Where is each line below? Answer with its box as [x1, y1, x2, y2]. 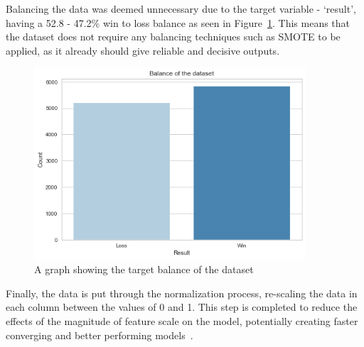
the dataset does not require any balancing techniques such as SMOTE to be [6, 29, 341, 44]
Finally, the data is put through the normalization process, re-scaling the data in [6, 285, 358, 300]
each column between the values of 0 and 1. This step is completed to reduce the [6, 299, 358, 314]
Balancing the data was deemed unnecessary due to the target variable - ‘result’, [6, 1, 356, 16]
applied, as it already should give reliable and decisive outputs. [6, 43, 280, 57]
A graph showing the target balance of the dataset [34, 262, 254, 277]
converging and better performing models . [6, 327, 193, 342]
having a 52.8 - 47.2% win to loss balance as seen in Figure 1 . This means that [6, 15, 350, 30]
